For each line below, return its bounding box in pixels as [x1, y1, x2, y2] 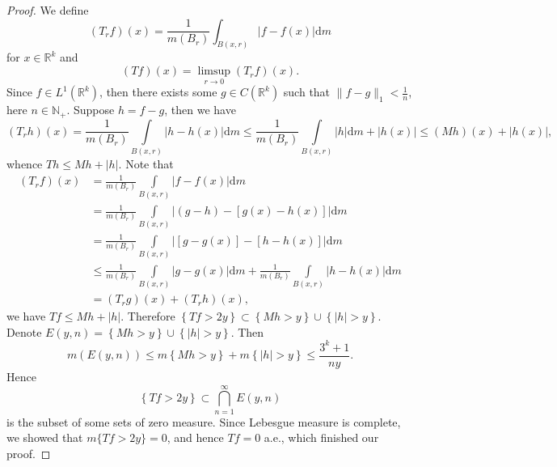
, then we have [164, 101, 236, 118]
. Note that [118, 155, 174, 172]
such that [283, 83, 331, 100]
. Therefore [120, 308, 175, 325]
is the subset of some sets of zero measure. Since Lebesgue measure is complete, [6, 413, 401, 430]
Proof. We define [6, 2, 89, 18]
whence [6, 155, 43, 172]
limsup [197, 66, 231, 78]
